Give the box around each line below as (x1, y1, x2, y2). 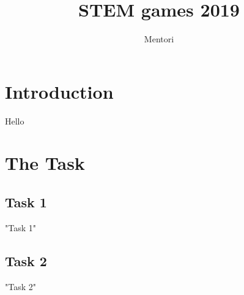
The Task (5, 150, 85, 175)
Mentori (144, 33, 174, 45)
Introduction (5, 79, 114, 104)
